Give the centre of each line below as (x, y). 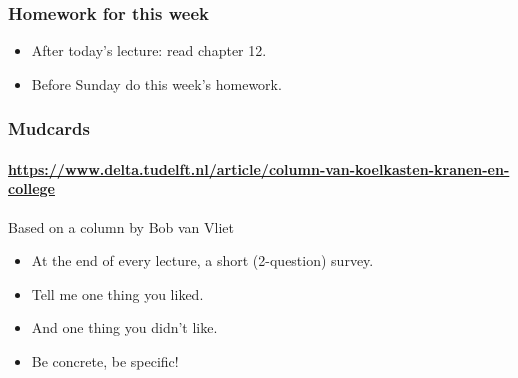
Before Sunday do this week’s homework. (156, 83)
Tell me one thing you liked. (117, 293)
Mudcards (49, 128)
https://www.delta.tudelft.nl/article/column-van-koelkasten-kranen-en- (259, 168)
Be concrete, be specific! (105, 361)
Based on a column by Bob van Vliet (121, 226)
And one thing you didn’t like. (124, 327)
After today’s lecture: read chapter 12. (149, 50)
